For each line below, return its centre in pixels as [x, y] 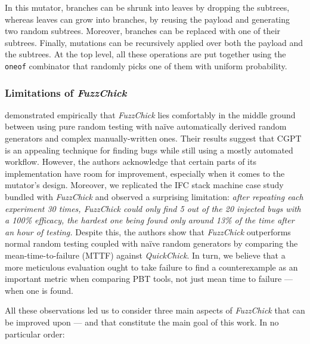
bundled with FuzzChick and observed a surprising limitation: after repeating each [154, 196]
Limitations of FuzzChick [66, 92]
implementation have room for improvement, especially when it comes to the [145, 173]
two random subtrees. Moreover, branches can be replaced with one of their [143, 31]
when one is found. [39, 290]
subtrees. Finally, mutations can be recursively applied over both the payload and [154, 42]
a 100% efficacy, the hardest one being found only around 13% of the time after [150, 220]
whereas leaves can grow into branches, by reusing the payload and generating [148, 19]
